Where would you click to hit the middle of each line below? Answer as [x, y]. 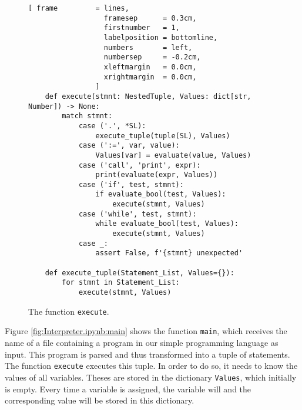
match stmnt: [87, 116]
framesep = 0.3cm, [150, 18]
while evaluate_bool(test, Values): [167, 224]
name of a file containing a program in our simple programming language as [142, 342]
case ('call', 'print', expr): [140, 165]
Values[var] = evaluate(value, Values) [173, 155]
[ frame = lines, [79, 8]
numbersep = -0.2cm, [152, 57]
